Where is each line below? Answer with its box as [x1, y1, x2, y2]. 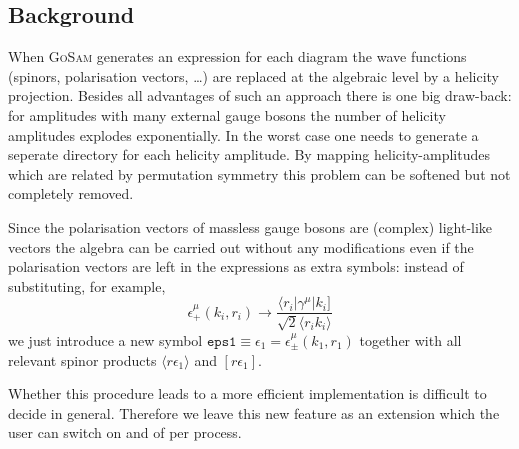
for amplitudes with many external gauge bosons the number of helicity [8, 104, 446, 125]
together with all [359, 330, 462, 351]
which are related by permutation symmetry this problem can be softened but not [8, 163, 511, 184]
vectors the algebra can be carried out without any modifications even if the [8, 236, 474, 257]
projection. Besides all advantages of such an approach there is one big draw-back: [8, 85, 512, 106]
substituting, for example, [8, 275, 166, 296]
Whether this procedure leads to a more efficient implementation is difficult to [8, 383, 487, 404]
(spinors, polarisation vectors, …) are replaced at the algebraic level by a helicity [8, 65, 499, 86]
